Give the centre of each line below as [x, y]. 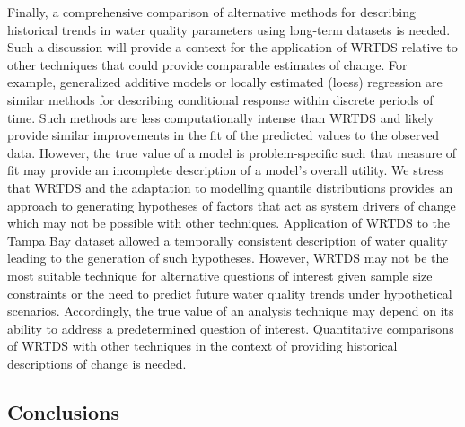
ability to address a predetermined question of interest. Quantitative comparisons [231, 328]
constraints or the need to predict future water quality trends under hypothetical [230, 293]
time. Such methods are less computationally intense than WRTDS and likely [221, 117]
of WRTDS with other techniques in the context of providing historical [202, 346]
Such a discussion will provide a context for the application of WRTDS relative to [232, 47]
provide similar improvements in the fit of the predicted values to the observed [224, 135]
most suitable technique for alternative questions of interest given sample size [220, 275]
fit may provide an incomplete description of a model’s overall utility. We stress [225, 170]
